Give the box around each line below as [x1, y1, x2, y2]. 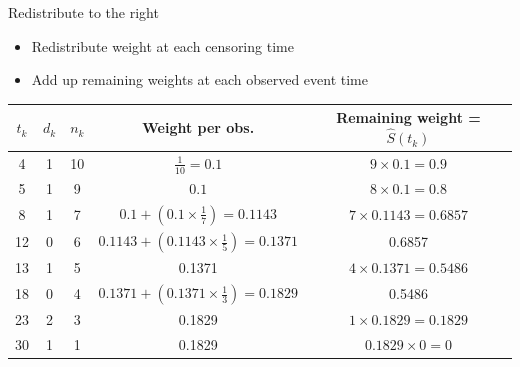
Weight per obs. [142, 117, 255, 138]
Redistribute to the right [8, 2, 159, 22]
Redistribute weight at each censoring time [31, 35, 294, 56]
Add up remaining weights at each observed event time [31, 69, 368, 90]
